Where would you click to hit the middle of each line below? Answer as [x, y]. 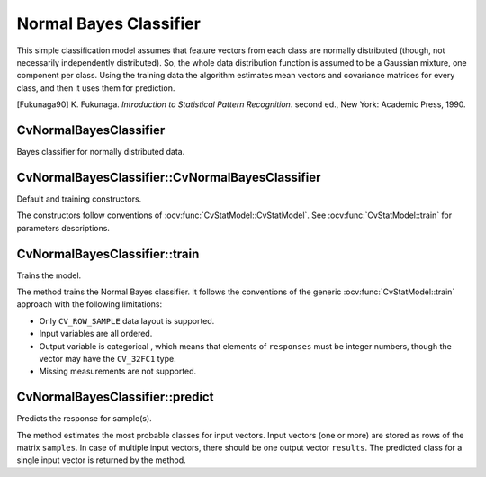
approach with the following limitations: [89, 304]
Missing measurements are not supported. [118, 371]
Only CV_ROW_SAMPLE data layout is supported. [127, 320]
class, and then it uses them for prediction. [96, 88]
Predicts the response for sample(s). [84, 418]
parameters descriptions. [63, 228]
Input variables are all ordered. [96, 334]
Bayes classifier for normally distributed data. [101, 152]
